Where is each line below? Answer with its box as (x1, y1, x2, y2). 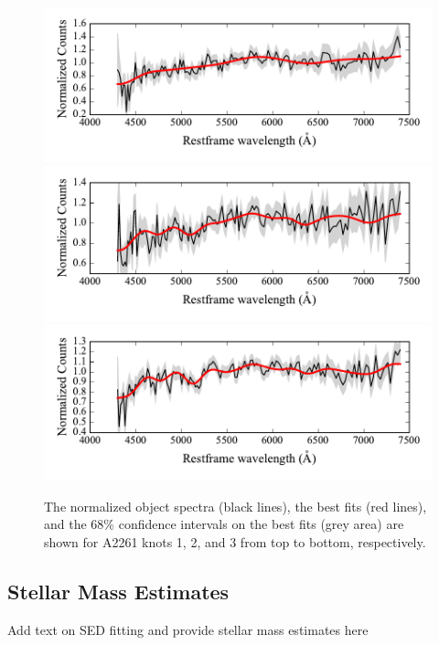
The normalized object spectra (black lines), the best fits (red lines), (44, 496, 427, 515)
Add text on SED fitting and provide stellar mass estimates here (7, 619, 369, 639)
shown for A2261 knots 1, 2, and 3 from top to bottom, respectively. (44, 532, 426, 551)
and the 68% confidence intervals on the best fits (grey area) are (44, 514, 404, 534)
